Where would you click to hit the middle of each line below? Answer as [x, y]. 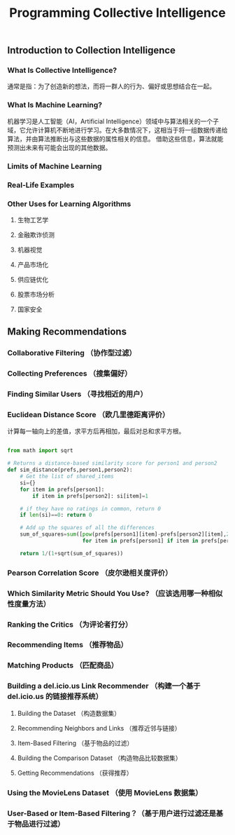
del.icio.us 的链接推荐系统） [55, 697]
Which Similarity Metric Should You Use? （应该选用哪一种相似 [115, 593]
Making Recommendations [67, 332]
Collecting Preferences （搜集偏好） [70, 374]
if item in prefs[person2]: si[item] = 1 [91, 496]
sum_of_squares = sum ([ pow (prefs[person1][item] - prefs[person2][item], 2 [125, 534]
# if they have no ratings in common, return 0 [90, 509]
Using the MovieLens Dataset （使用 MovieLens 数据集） [105, 792]
